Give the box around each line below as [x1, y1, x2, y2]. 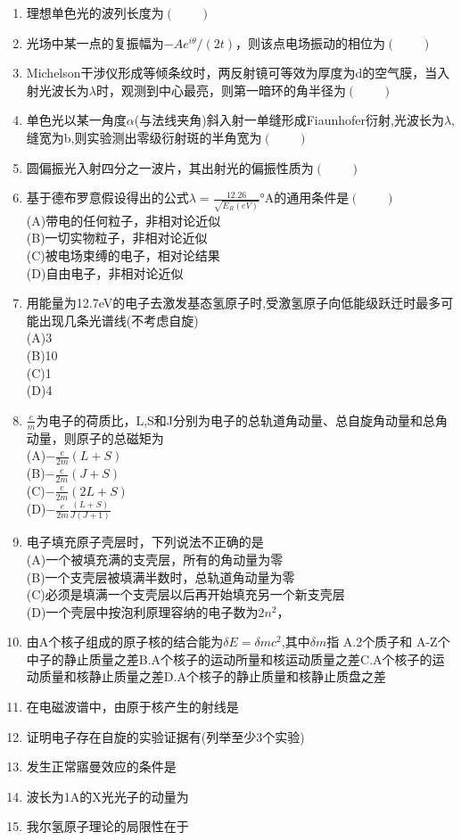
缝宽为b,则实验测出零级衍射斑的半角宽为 [26, 128, 262, 146]
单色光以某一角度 [26, 111, 127, 129]
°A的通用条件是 [259, 188, 350, 207]
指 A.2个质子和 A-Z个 [326, 632, 450, 651]
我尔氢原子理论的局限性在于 [26, 817, 189, 836]
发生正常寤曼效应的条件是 [26, 757, 177, 776]
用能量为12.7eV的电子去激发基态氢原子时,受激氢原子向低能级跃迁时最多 [26, 293, 441, 312]
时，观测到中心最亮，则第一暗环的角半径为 [95, 80, 346, 99]
